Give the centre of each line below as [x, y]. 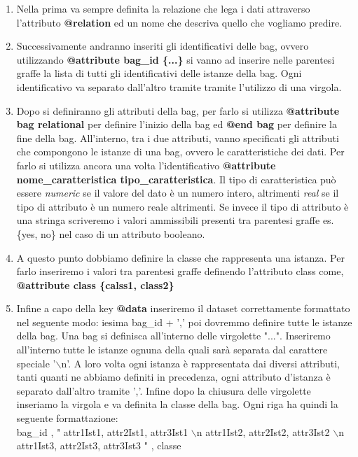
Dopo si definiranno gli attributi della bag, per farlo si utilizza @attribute [178, 110]
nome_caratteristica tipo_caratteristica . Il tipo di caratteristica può [176, 179]
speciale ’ [36, 363]
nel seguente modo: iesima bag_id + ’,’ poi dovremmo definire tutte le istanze [184, 322]
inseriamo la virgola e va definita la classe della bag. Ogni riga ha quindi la [177, 404]
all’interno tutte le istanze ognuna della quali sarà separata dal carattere [172, 350]
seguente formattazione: [67, 418]
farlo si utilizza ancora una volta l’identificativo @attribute [146, 165]
